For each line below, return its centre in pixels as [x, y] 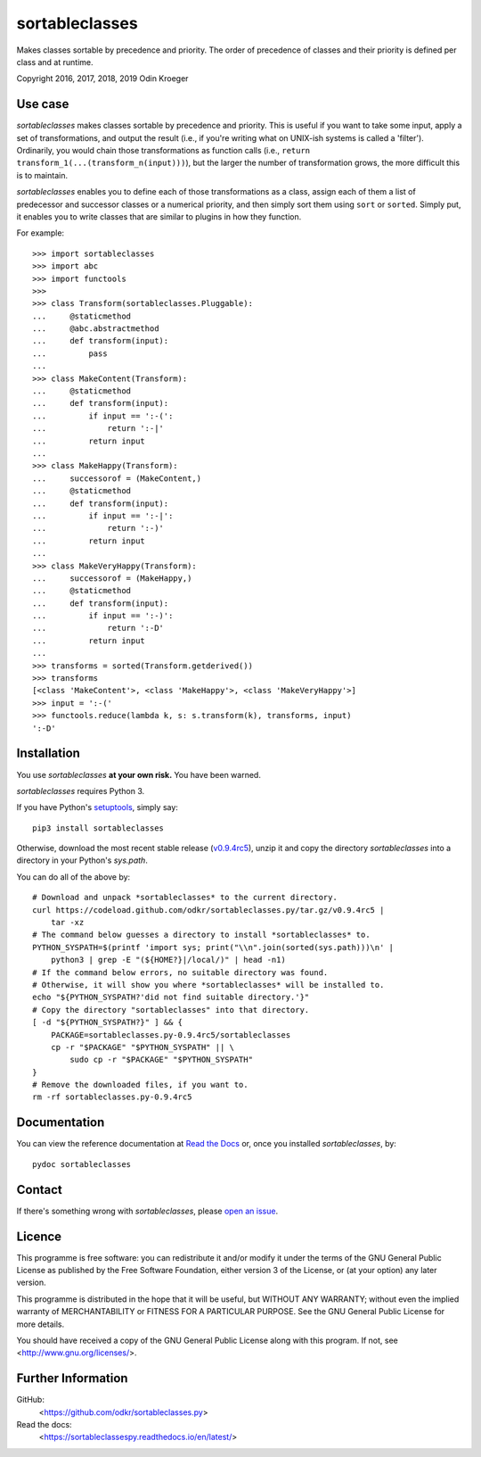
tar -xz [67, 923]
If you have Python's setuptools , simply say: [97, 807]
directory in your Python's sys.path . [82, 860]
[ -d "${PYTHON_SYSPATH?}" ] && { [107, 1022]
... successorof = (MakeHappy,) [112, 578]
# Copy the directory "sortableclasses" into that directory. [171, 1010]
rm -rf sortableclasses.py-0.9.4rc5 [112, 1097]
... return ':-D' [98, 628]
